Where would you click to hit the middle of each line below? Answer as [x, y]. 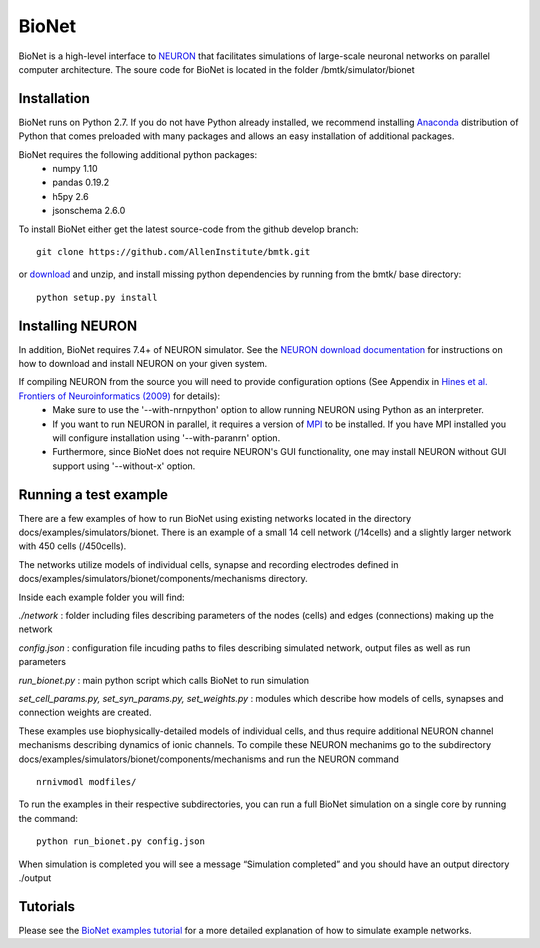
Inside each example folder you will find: [101, 597]
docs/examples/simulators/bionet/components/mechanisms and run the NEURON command [209, 759]
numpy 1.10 [75, 169]
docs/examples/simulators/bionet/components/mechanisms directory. [163, 579]
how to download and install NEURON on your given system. [143, 364]
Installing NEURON [78, 325]
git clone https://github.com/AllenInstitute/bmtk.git [173, 251]
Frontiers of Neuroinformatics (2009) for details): [119, 396]
